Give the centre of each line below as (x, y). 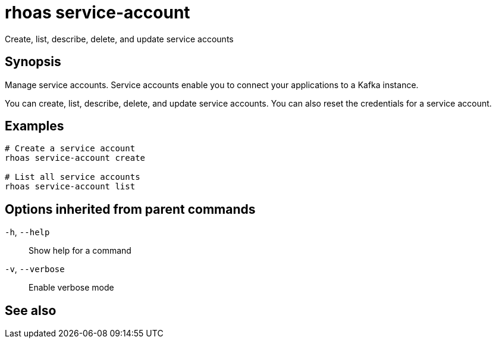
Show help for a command (80, 251)
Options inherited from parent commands (130, 209)
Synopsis (33, 62)
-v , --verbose (35, 269)
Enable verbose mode (71, 288)
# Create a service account (70, 149)
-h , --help (27, 232)
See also (31, 310)
